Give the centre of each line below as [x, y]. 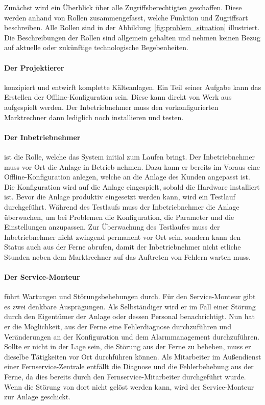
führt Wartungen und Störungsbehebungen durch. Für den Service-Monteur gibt [130, 296]
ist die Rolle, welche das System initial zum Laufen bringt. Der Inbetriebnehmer [129, 156]
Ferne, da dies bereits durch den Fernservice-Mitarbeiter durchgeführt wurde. [125, 377]
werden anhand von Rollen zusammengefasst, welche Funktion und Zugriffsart [126, 17]
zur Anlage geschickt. [37, 397]
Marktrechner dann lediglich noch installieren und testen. [94, 117]
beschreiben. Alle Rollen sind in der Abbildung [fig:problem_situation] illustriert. [132, 27]
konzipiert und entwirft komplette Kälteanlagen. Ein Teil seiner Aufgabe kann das [133, 87]
